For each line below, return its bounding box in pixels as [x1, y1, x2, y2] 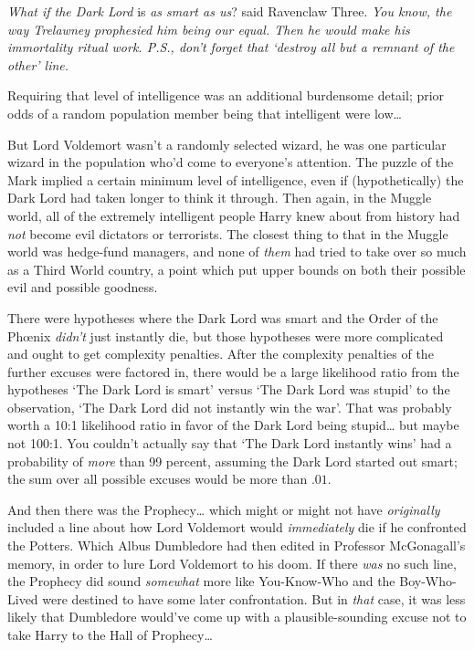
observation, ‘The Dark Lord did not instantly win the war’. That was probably [7, 397, 452, 416]
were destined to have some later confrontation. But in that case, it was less [42, 589, 466, 608]
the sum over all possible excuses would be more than [7, 469, 308, 488]
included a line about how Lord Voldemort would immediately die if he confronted [7, 518, 467, 537]
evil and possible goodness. [7, 278, 158, 297]
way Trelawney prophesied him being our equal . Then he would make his [7, 19, 410, 38]
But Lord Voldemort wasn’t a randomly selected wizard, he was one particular [7, 134, 447, 153]
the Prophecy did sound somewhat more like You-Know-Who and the [7, 571, 395, 591]
